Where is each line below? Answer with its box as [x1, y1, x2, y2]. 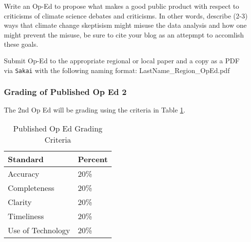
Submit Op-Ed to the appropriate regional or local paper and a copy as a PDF [4, 55, 240, 65]
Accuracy [8, 168, 39, 180]
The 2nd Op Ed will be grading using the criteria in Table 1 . [4, 105, 186, 115]
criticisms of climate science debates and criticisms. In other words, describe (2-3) [4, 10, 248, 20]
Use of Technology [8, 224, 70, 236]
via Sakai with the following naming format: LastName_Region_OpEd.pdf [4, 65, 230, 75]
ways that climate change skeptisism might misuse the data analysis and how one [4, 20, 247, 30]
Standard [8, 153, 44, 165]
